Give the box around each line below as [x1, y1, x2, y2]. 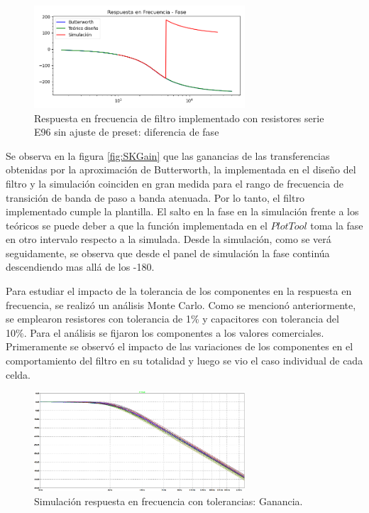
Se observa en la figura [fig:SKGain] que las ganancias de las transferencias [6, 148, 330, 163]
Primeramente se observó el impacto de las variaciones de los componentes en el [6, 339, 353, 354]
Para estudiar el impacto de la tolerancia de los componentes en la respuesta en [6, 283, 352, 298]
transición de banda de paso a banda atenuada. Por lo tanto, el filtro [6, 190, 304, 205]
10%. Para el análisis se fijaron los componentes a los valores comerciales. [6, 325, 324, 340]
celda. [6, 367, 31, 382]
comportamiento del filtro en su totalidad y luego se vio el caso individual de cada [6, 353, 363, 368]
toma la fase [310, 217, 363, 232]
